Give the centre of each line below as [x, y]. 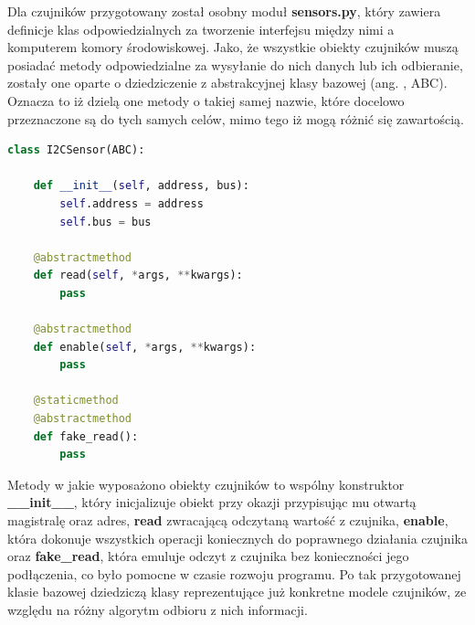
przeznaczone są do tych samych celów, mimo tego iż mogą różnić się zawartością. [236, 118]
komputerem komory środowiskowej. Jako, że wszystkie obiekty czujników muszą [233, 47]
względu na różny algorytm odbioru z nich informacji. [158, 609]
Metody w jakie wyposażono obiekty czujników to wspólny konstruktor [206, 484]
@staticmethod [76, 401]
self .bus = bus [106, 222]
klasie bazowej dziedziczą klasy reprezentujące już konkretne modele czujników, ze [237, 592]
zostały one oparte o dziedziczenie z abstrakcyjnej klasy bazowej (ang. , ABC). [227, 83]
